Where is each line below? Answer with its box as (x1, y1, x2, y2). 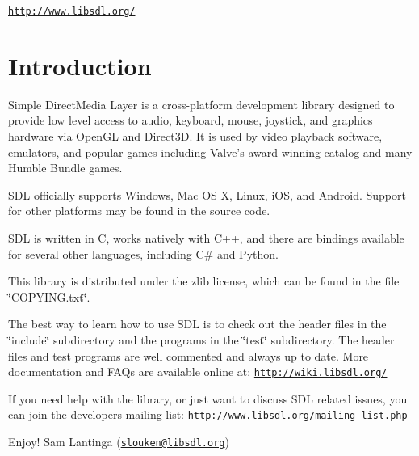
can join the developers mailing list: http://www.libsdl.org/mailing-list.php (8, 406, 408, 423)
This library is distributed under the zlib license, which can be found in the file (8, 272, 400, 289)
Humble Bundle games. (8, 159, 123, 176)
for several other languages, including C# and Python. (8, 245, 279, 262)
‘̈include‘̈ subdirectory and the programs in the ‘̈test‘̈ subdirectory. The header (8, 331, 395, 348)
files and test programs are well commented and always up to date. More (8, 347, 369, 364)
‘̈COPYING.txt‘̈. (8, 288, 90, 305)
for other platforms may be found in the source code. (8, 202, 270, 219)
